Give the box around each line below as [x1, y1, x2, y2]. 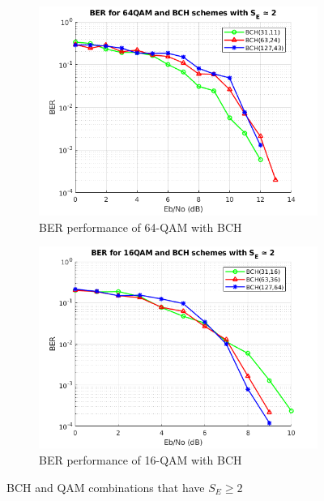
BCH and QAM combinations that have [6, 478, 205, 495]
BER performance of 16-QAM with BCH [39, 452, 242, 469]
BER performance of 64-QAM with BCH [39, 218, 242, 235]
